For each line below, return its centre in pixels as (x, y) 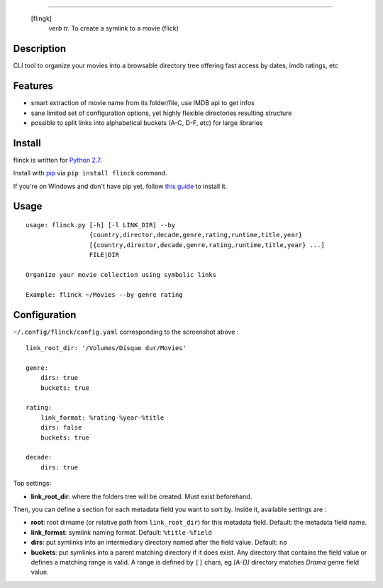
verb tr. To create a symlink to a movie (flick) (113, 28)
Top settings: (32, 484)
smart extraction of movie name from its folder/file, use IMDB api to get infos (143, 103)
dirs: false (61, 428)
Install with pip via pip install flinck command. (90, 173)
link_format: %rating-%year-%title (102, 418)
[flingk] (41, 18)
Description (40, 49)
